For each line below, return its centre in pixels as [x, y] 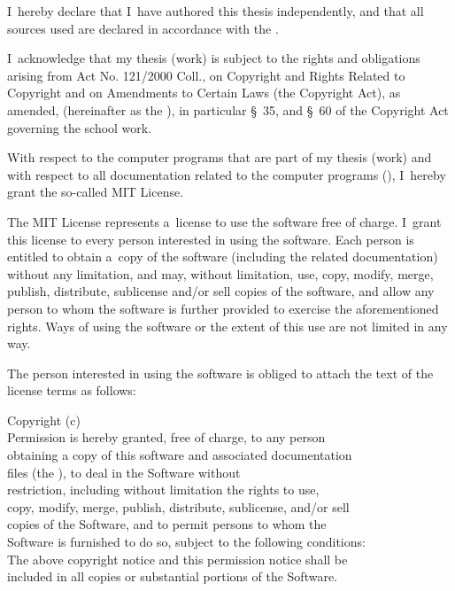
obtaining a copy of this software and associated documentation [180, 455]
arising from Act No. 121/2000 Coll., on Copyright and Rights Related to [206, 75]
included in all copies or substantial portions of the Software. [173, 576]
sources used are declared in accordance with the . [143, 28]
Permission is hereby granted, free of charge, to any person [166, 437]
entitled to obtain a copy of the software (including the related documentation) [223, 257]
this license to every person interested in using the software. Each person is [211, 239]
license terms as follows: [72, 390]
